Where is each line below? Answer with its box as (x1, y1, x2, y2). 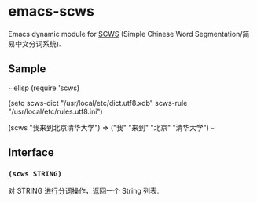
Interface (8, 146, 54, 159)
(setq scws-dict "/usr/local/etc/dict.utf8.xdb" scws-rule (8, 98, 188, 107)
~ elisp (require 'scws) (8, 83, 80, 92)
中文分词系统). (14, 38, 61, 49)
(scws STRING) (8, 169, 62, 179)
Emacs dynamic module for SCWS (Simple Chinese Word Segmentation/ (8, 29, 243, 38)
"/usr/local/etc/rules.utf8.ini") (8, 107, 104, 116)
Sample (8, 62, 46, 76)
